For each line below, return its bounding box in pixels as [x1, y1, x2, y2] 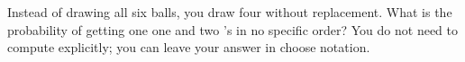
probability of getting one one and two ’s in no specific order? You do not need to [7, 20, 459, 39]
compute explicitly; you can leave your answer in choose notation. [7, 38, 370, 57]
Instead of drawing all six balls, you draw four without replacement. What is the [7, 3, 452, 21]
